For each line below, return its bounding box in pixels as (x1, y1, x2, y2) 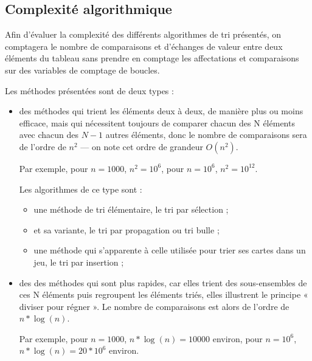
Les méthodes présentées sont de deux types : (5, 84, 174, 97)
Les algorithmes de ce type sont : (19, 182, 142, 195)
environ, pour (212, 332, 263, 345)
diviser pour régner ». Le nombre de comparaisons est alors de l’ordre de (19, 300, 289, 312)
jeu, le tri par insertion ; (33, 255, 124, 268)
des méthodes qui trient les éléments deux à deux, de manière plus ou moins (19, 105, 303, 117)
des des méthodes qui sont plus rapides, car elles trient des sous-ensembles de (19, 276, 307, 289)
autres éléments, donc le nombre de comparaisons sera (105, 128, 307, 141)
